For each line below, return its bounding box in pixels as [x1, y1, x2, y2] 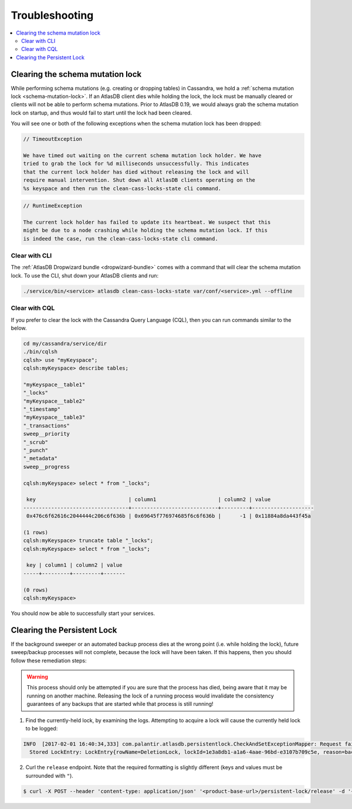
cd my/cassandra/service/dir [23, 340, 107, 347]
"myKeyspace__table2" [23, 398, 86, 404]
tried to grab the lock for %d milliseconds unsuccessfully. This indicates [23, 160, 249, 167]
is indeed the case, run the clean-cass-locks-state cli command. [23, 235, 218, 242]
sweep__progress [23, 463, 70, 470]
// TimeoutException [23, 136, 82, 143]
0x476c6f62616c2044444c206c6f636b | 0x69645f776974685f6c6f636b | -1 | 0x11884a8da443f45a [26, 513, 311, 519]
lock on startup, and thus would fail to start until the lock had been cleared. [11, 109, 192, 116]
